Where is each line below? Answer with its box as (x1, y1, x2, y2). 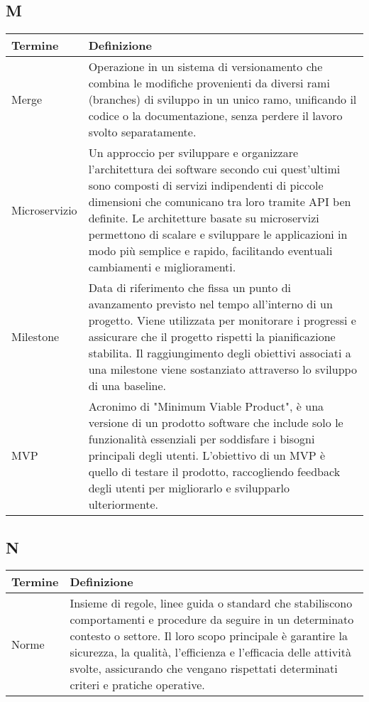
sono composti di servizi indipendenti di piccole (88, 177, 324, 194)
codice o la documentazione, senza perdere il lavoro (88, 107, 343, 124)
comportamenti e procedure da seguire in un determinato (70, 611, 354, 628)
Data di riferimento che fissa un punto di (88, 279, 292, 296)
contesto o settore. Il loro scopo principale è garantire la (70, 627, 348, 644)
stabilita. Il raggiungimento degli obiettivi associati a (88, 345, 351, 362)
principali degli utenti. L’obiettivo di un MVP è (88, 447, 326, 464)
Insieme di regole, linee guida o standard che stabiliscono (70, 595, 353, 612)
